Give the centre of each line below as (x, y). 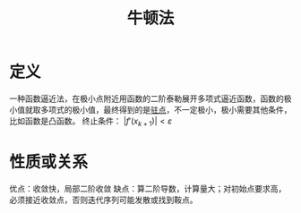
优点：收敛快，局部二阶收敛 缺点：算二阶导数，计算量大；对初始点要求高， (148, 188)
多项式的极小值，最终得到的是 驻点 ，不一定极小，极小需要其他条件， (166, 109)
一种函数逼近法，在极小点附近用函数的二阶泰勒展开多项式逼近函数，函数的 (146, 98)
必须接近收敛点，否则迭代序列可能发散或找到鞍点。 (103, 200)
